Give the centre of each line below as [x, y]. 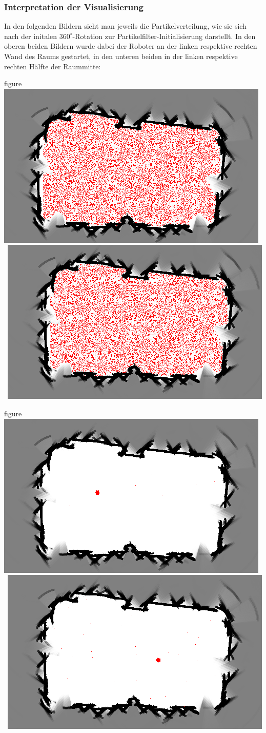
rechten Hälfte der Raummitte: [53, 66]
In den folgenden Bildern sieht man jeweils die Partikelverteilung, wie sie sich [125, 26]
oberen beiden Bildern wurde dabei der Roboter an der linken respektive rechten [131, 46]
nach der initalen [31, 36]
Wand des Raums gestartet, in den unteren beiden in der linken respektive [121, 56]
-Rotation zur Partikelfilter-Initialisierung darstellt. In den [164, 36]
